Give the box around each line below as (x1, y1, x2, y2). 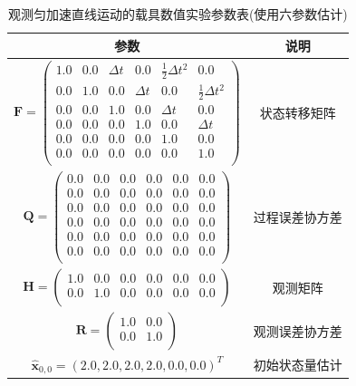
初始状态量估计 (253, 355, 342, 374)
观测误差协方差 (253, 322, 342, 341)
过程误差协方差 (253, 207, 342, 226)
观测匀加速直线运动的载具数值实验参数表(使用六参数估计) (7, 5, 348, 23)
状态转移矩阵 (259, 103, 336, 122)
